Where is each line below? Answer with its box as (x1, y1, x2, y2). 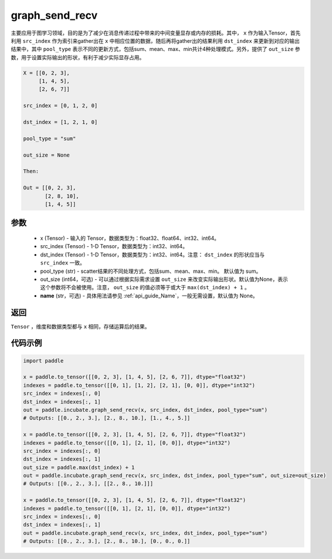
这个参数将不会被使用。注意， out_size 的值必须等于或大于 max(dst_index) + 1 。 (40, 284, 250, 291)
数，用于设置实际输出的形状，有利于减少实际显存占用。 (11, 53, 145, 61)
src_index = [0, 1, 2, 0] (23, 103, 98, 109)
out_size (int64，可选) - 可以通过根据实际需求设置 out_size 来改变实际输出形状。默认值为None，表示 (40, 276, 289, 283)
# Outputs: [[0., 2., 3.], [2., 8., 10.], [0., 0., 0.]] (23, 538, 191, 545)
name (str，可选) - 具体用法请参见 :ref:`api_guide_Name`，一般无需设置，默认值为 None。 (40, 292, 258, 299)
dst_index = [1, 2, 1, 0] (23, 119, 98, 126)
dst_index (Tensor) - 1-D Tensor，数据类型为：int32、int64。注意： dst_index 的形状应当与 (40, 251, 265, 258)
